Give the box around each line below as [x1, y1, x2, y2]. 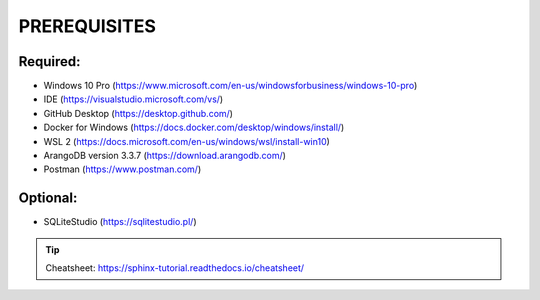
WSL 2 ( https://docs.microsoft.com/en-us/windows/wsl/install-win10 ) [43, 135, 330, 147]
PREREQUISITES [18, 15, 157, 37]
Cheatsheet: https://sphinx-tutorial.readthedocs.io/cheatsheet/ [45, 262, 305, 274]
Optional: [18, 190, 78, 207]
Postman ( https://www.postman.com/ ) [43, 163, 202, 175]
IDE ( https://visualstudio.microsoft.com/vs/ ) [43, 93, 224, 105]
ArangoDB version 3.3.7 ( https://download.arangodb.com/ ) [43, 150, 287, 162]
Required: [18, 53, 81, 70]
